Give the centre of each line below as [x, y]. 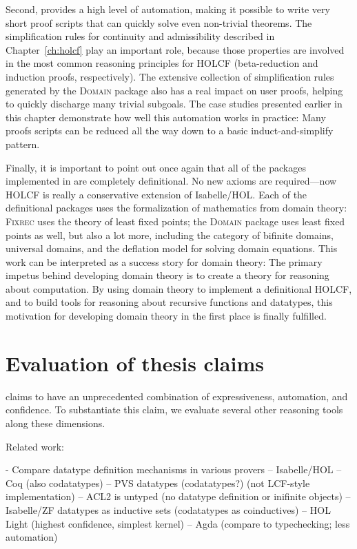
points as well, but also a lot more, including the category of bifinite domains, [170, 235]
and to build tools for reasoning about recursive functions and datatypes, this [169, 302]
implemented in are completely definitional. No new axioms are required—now [171, 181]
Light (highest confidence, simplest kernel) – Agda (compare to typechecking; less [178, 523]
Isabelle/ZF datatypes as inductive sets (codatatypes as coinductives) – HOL [168, 509]
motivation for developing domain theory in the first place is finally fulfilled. [166, 316]
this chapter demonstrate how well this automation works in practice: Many [166, 117]
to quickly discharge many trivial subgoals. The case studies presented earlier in [174, 104]
